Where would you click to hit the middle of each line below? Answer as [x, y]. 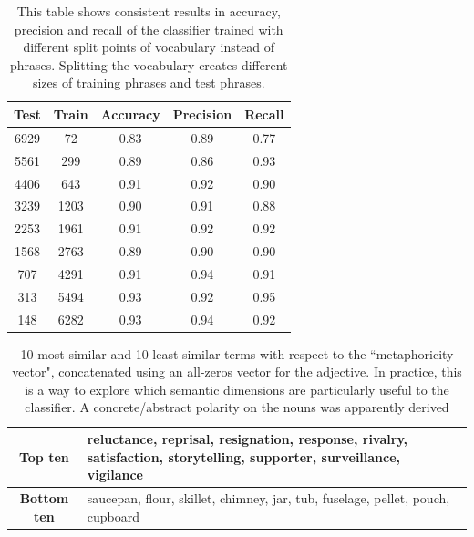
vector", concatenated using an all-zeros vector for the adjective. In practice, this [237, 372]
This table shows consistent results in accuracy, [149, 11]
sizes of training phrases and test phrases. [149, 83]
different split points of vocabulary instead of [149, 47]
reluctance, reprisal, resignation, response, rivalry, [247, 439]
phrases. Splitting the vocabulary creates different [149, 64]
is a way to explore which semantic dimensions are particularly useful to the [237, 389]
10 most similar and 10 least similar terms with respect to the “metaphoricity [237, 353]
